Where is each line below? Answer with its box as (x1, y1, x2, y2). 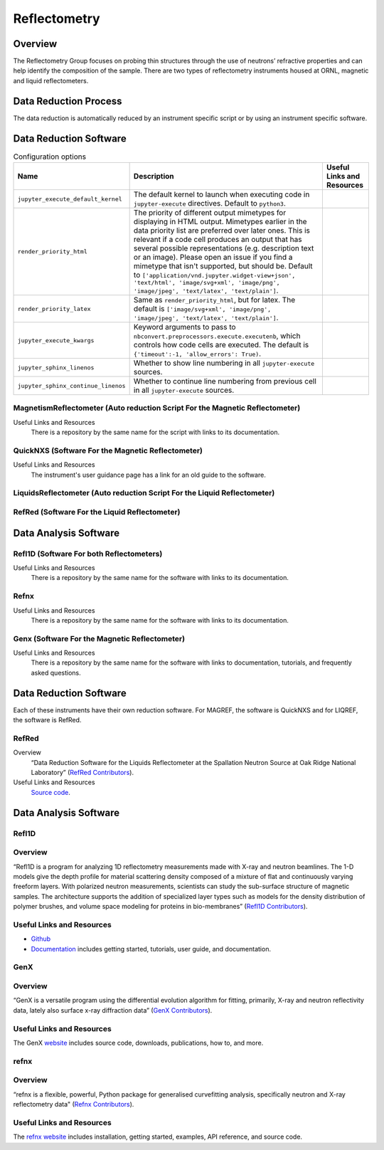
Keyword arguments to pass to (133, 322, 236, 332)
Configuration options (13, 152, 87, 162)
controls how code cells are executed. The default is (133, 340, 309, 350)
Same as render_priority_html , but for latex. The (133, 295, 295, 305)
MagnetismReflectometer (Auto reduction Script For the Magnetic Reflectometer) (13, 403, 301, 413)
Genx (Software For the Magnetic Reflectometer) (13, 633, 185, 643)
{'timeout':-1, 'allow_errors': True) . (133, 349, 262, 359)
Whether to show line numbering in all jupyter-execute (133, 358, 315, 368)
